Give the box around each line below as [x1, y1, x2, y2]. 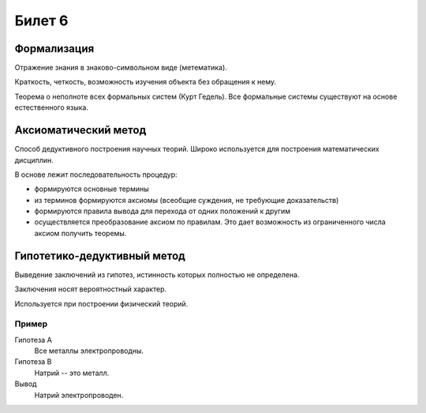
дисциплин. [14, 155, 54, 165]
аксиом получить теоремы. [34, 228, 127, 238]
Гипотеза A [14, 335, 53, 344]
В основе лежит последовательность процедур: [14, 170, 177, 179]
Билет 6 [14, 12, 69, 29]
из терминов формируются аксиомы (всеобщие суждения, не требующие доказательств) [34, 195, 339, 205]
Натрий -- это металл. [34, 368, 110, 377]
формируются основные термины [34, 184, 149, 193]
